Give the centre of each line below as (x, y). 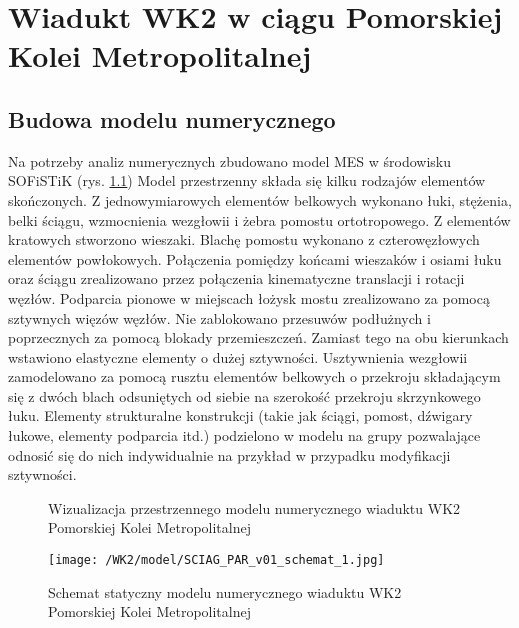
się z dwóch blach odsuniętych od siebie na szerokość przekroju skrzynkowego (244, 395)
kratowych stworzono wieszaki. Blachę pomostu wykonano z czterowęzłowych (244, 239)
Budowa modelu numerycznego (172, 118)
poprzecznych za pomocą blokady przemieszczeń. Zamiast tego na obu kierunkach (258, 337)
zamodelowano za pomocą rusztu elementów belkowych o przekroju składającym (254, 376)
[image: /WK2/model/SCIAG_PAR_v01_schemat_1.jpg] (216, 560)
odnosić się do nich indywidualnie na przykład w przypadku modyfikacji (229, 454)
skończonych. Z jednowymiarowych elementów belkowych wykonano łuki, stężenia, (260, 199)
